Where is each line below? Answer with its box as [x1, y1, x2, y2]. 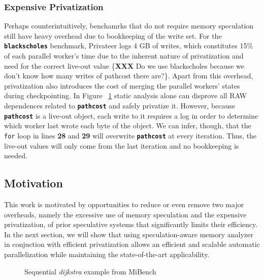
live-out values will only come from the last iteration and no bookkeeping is [4, 140, 239, 151]
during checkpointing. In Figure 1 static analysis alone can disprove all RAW [4, 90, 247, 101]
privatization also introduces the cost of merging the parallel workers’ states [4, 80, 240, 91]
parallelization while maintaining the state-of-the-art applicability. [4, 248, 210, 259]
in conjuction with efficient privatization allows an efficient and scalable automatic [4, 239, 260, 249]
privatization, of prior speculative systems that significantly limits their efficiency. [4, 219, 258, 230]
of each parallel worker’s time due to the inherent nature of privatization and [4, 50, 244, 61]
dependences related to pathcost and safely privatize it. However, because [4, 100, 236, 111]
